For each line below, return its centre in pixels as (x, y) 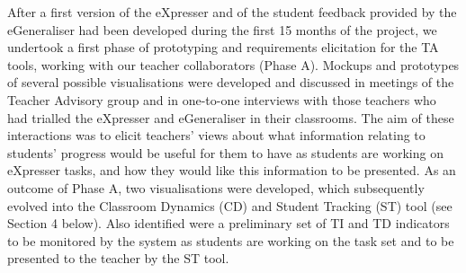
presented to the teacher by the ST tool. (118, 258)
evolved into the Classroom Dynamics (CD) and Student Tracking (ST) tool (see (230, 205)
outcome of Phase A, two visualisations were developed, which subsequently (216, 187)
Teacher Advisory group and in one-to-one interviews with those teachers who (222, 99)
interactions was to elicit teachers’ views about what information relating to (216, 135)
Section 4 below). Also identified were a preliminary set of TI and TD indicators (229, 223)
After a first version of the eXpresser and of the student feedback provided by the (232, 12)
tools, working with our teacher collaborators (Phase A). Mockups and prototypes (233, 64)
